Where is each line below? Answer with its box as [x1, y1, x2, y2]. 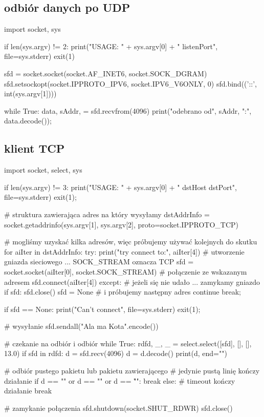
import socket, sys [4, 24, 61, 34]
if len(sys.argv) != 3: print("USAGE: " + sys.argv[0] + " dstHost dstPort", [4, 181, 237, 192]
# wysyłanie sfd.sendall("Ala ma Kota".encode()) [4, 321, 159, 331]
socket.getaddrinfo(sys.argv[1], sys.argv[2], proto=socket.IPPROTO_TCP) [4, 219, 238, 230]
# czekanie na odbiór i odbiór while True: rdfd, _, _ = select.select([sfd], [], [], [4, 338, 252, 348]
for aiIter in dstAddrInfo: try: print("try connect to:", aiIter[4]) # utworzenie [4, 246, 245, 257]
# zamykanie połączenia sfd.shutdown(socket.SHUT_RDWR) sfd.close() [4, 402, 233, 413]
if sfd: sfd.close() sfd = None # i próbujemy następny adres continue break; [4, 286, 241, 297]
